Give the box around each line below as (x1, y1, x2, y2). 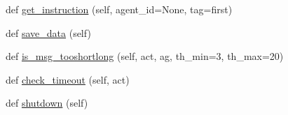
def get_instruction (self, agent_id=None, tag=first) (6, 2, 233, 16)
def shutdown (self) (6, 95, 88, 110)
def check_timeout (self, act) (6, 72, 130, 86)
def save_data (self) (6, 25, 91, 40)
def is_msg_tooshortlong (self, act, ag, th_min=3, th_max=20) (6, 49, 284, 63)
